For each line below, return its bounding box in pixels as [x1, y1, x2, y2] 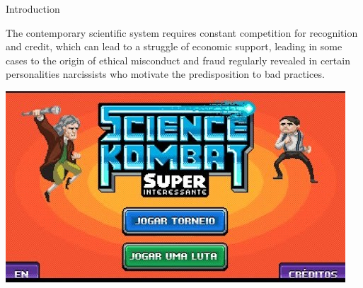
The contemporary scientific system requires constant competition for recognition [6, 25, 358, 40]
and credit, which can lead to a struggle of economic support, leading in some [6, 39, 342, 54]
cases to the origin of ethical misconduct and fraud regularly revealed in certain [6, 52, 350, 67]
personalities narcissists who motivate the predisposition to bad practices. [6, 67, 325, 81]
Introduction [6, 1, 60, 16]
